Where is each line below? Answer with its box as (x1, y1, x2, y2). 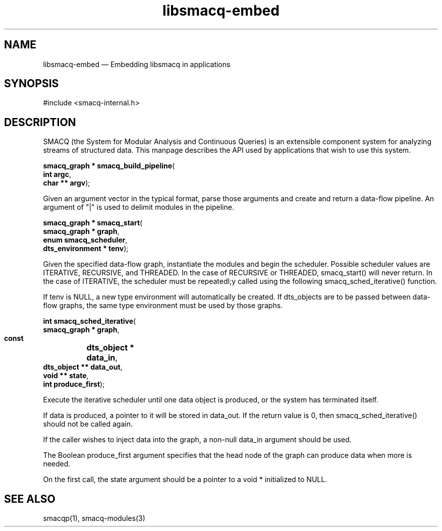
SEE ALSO (4, 492, 56, 505)
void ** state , (43, 371, 89, 380)
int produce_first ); (43, 380, 105, 389)
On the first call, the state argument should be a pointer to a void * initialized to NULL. (43, 475, 327, 484)
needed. (43, 459, 71, 468)
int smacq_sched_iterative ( (43, 317, 136, 326)
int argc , (43, 170, 71, 179)
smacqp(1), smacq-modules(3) (43, 514, 145, 523)
